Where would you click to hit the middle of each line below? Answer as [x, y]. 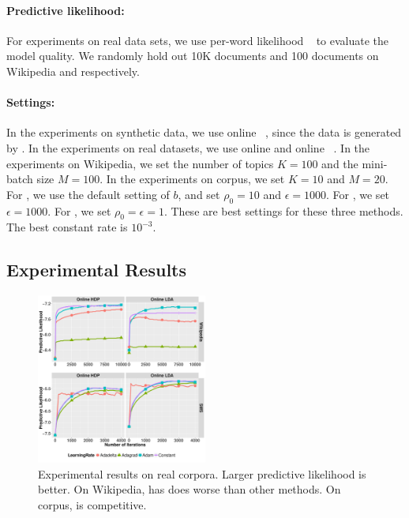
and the [340, 163]
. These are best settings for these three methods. [283, 210]
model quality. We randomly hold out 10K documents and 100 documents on [193, 56]
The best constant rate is [67, 227]
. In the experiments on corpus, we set [192, 179]
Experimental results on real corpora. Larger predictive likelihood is [202, 473]
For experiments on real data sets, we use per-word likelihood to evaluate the [198, 40]
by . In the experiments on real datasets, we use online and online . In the [188, 147]
